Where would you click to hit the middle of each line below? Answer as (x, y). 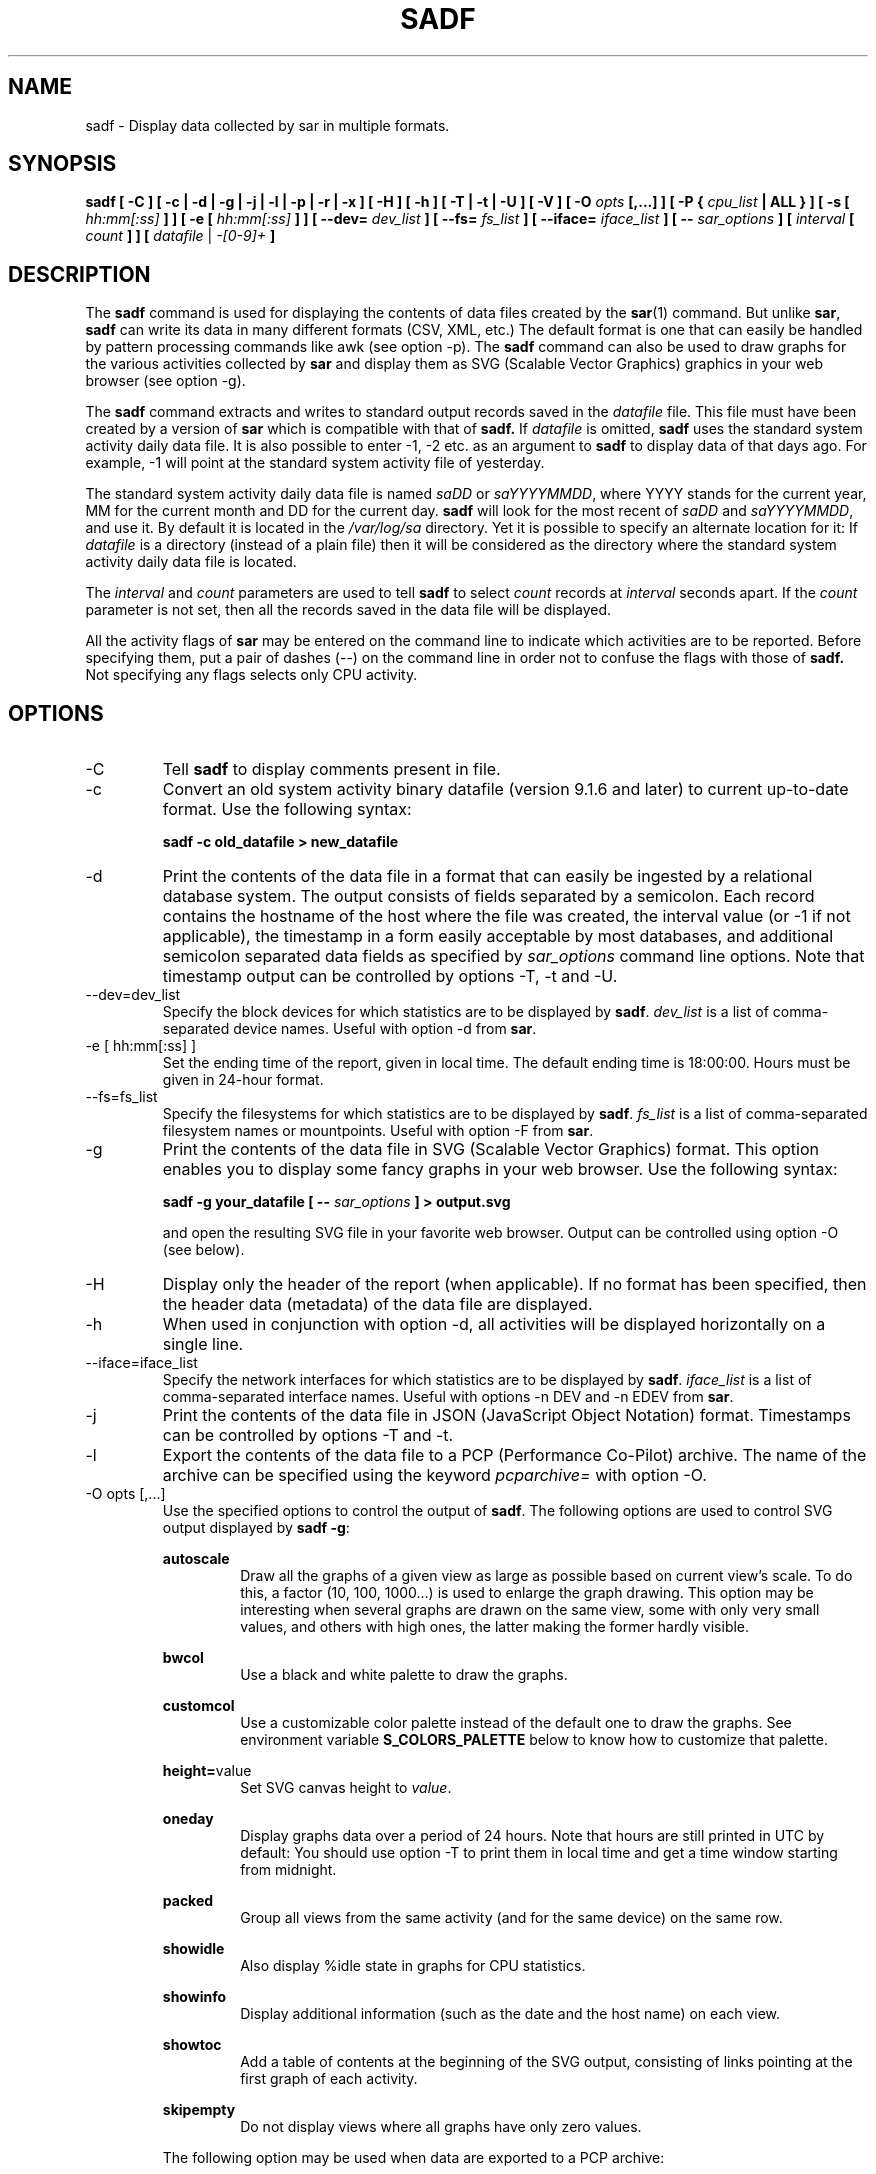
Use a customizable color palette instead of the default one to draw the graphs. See (516, 1723)
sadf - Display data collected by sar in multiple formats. (267, 125)
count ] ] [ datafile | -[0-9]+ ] (180, 236)
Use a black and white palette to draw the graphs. (404, 1675)
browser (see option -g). (165, 381)
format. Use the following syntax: (287, 809)
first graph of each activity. (329, 2079)
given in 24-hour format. (243, 1080)
